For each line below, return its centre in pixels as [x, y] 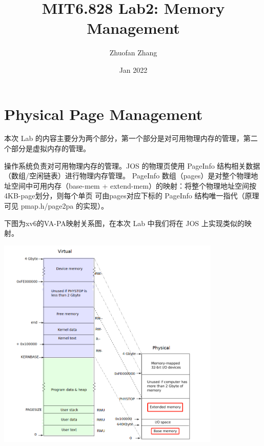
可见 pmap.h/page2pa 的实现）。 [56, 206]
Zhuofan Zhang [133, 53]
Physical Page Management [104, 114]
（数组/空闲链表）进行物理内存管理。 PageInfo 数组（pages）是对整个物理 [128, 176]
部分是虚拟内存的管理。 [50, 148]
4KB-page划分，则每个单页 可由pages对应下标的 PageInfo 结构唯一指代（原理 [132, 196]
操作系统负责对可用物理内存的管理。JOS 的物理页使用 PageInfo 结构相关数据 [132, 165]
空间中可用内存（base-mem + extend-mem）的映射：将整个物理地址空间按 [134, 185]
